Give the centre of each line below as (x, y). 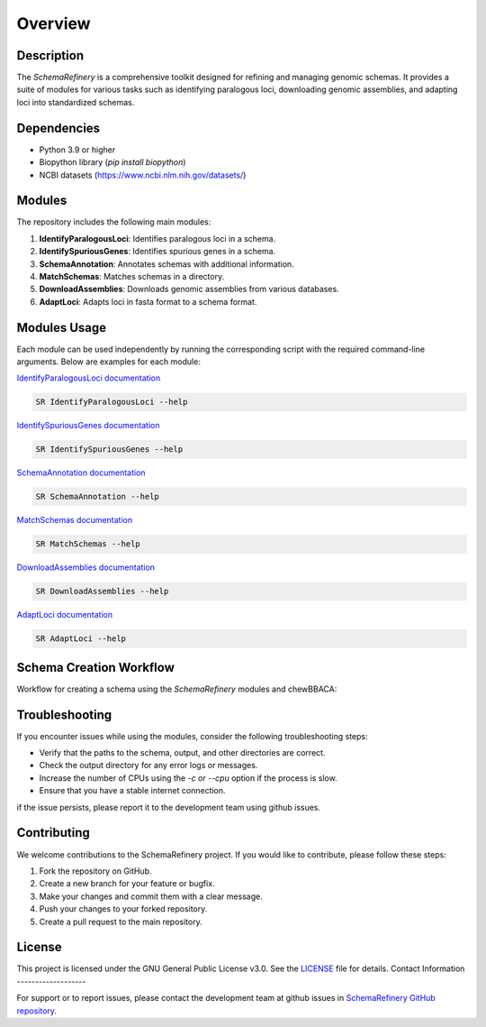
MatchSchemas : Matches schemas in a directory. (132, 276)
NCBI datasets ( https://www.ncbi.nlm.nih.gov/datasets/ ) (143, 175)
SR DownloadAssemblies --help (102, 591)
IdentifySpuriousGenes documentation (88, 426)
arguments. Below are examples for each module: (109, 362)
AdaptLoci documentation (64, 615)
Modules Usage (62, 328)
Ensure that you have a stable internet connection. (132, 791)
